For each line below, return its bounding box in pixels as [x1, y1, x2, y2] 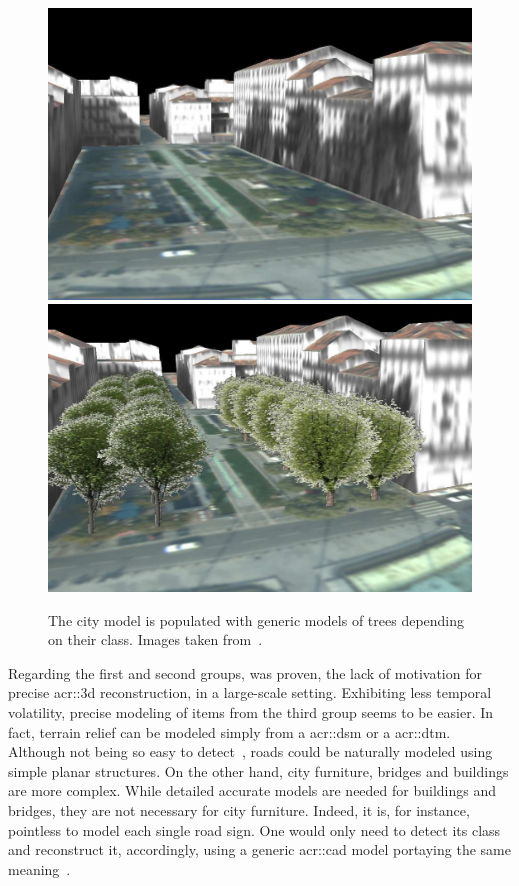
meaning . [8, 858, 71, 879]
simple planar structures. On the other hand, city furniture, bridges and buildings [8, 760, 509, 781]
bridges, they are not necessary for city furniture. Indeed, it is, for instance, [8, 799, 470, 820]
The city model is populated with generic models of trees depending [48, 609, 465, 630]
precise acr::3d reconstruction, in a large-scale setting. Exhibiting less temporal [8, 682, 492, 703]
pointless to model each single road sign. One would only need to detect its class [8, 819, 501, 840]
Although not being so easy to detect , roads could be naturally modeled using [8, 741, 493, 762]
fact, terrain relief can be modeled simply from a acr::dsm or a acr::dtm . [8, 721, 451, 742]
